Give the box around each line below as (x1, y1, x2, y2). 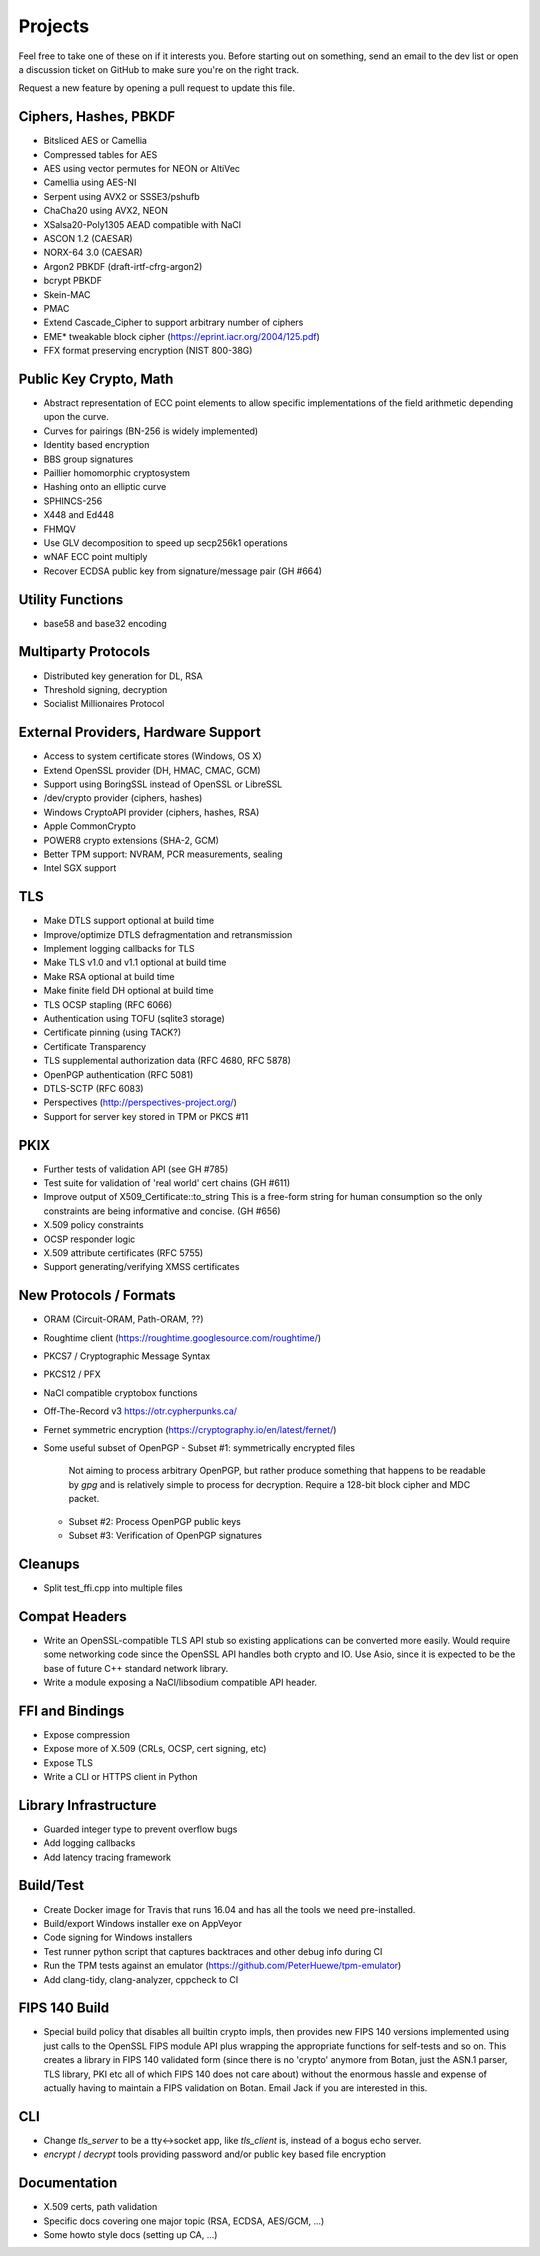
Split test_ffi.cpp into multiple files (43, 1581, 184, 1594)
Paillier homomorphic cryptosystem (43, 466, 190, 479)
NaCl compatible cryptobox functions (43, 1386, 198, 1399)
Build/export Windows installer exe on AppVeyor (43, 1917, 243, 1929)
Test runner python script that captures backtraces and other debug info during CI (43, 1945, 383, 1957)
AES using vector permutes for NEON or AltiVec (43, 163, 240, 175)
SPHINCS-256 (43, 495, 103, 507)
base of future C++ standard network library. (43, 1662, 229, 1674)
